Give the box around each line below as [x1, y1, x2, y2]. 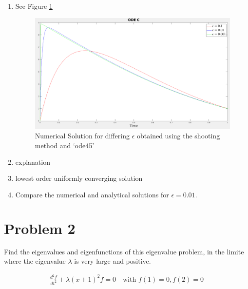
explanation [15, 156, 50, 167]
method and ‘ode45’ [35, 140, 95, 151]
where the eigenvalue [4, 256, 66, 266]
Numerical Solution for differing [35, 131, 130, 141]
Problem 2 [4, 218, 76, 238]
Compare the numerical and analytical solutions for [15, 189, 169, 199]
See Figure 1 [15, 1, 53, 11]
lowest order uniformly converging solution [15, 173, 143, 183]
